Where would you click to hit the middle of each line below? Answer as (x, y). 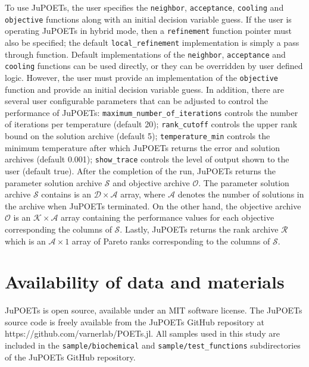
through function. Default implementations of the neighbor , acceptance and (145, 54)
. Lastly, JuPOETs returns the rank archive (199, 229)
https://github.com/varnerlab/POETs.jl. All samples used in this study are (142, 333)
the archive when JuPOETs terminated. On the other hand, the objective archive (153, 206)
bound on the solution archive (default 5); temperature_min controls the (138, 136)
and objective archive (151, 182)
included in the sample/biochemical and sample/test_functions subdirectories (153, 345)
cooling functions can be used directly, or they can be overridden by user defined (154, 66)
